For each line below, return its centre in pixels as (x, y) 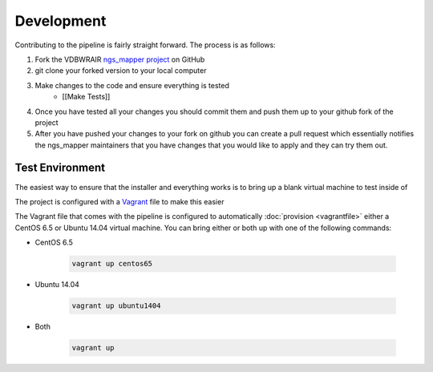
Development (61, 21)
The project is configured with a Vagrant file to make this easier (119, 201)
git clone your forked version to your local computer (121, 71)
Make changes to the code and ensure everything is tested (132, 85)
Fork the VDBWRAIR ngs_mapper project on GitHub (120, 59)
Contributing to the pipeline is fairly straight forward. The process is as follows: (145, 45)
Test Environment (60, 168)
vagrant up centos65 (112, 264)
